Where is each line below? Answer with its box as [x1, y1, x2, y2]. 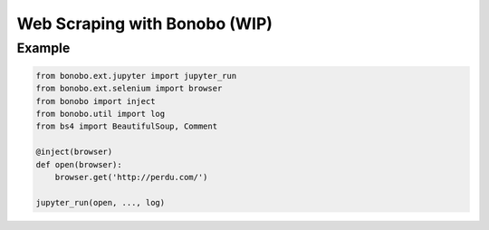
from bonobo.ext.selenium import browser [35, 83, 223, 94]
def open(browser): [35, 159, 122, 169]
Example [16, 40, 71, 56]
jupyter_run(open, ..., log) [35, 197, 166, 207]
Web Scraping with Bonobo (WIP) [16, 14, 273, 34]
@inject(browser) [35, 147, 113, 158]
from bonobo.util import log [35, 109, 166, 119]
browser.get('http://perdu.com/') [54, 172, 208, 182]
